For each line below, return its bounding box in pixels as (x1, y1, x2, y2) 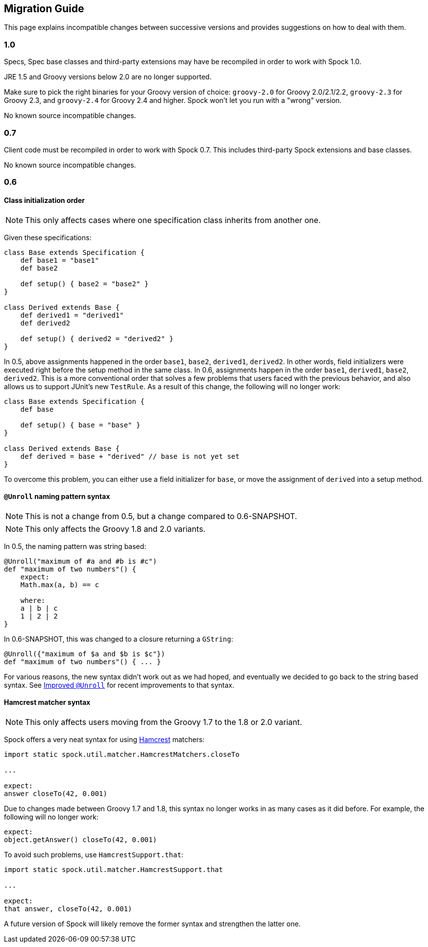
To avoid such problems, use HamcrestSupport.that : (4, 850, 183, 859)
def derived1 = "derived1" (20, 311, 124, 319)
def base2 (20, 264, 58, 272)
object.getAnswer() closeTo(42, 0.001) (4, 835, 157, 844)
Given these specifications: (4, 233, 92, 242)
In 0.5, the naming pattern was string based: (4, 542, 147, 550)
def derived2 (20, 319, 70, 327)
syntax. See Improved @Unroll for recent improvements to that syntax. (4, 680, 234, 689)
